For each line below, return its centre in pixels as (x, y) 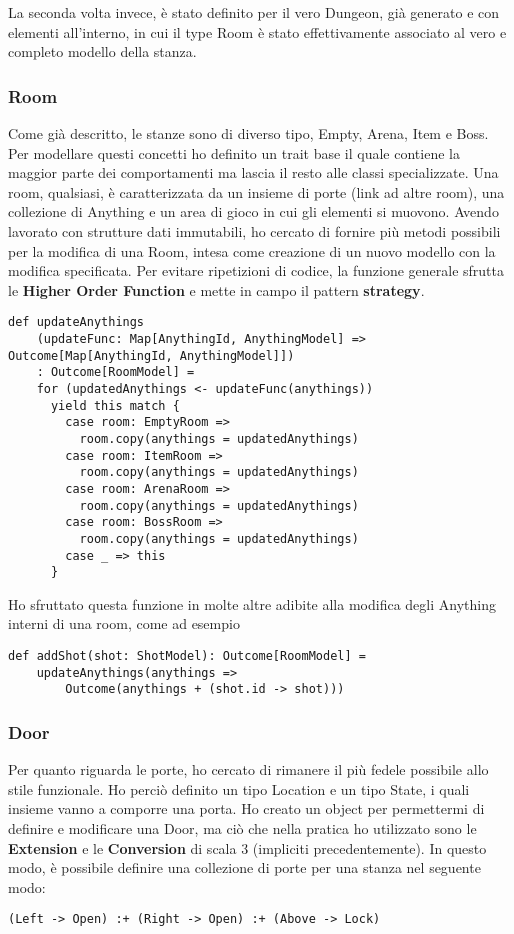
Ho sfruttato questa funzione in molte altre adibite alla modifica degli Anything (252, 603)
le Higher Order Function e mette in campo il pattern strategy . (216, 289)
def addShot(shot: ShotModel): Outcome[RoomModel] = (187, 656)
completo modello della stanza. (102, 51)
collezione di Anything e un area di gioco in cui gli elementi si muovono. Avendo (253, 211)
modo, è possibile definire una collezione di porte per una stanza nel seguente (244, 867)
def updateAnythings (76, 322)
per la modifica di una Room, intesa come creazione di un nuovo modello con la (252, 250)
